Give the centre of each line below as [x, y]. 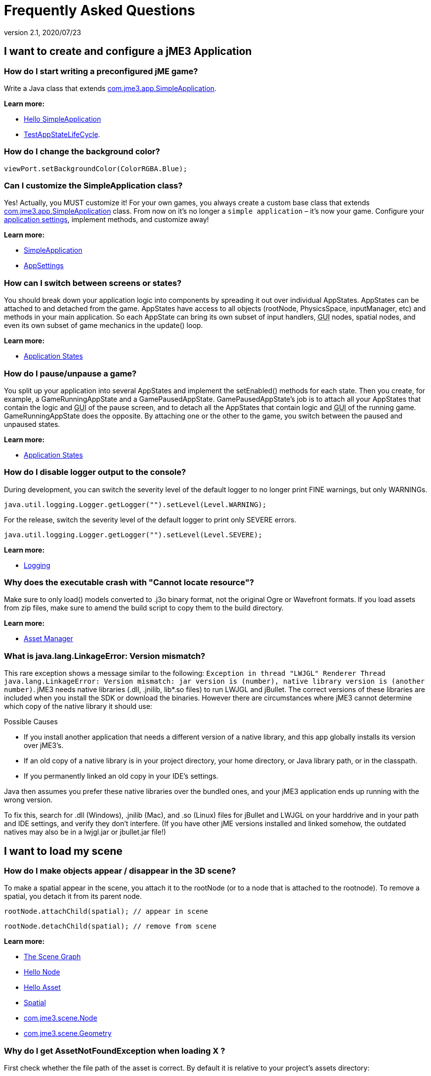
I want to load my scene [63, 851]
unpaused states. [32, 424]
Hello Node [42, 972]
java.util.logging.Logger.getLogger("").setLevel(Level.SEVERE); [133, 535]
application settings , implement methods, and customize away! [107, 220]
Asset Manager [48, 639]
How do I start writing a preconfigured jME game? [101, 71]
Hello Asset [42, 987]
